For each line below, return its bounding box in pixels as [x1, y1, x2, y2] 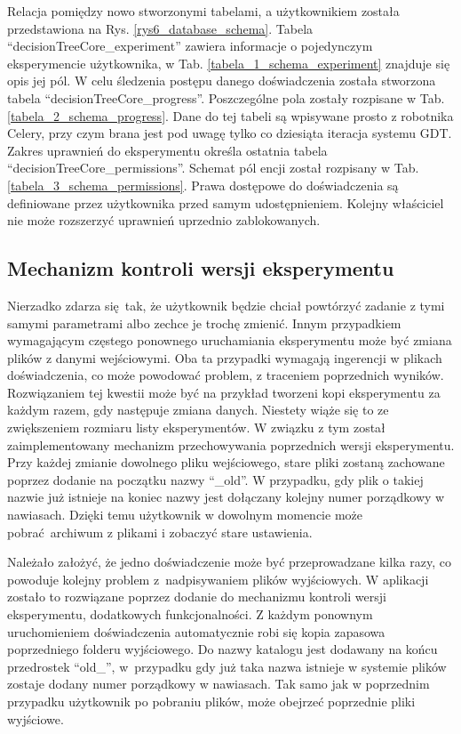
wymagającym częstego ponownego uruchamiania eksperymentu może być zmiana [7, 331, 452, 350]
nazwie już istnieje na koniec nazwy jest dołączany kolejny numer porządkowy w [7, 488, 445, 506]
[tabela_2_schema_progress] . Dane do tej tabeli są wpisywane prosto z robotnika [7, 106, 454, 125]
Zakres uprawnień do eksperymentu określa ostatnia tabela [7, 141, 328, 159]
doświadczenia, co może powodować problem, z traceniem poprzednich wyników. [7, 366, 444, 384]
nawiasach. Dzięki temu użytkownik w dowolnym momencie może [7, 505, 362, 524]
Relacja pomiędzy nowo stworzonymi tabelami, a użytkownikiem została [7, 2, 400, 20]
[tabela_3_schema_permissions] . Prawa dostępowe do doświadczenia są [7, 175, 399, 194]
